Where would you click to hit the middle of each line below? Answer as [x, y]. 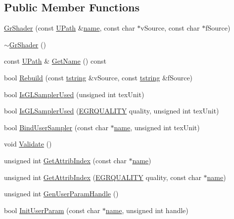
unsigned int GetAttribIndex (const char [65, 160]
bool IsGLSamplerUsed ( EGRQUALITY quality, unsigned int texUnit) [112, 111]
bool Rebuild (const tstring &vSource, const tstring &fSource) [98, 77]
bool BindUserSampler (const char [56, 127]
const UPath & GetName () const [55, 61]
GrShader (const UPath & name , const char [70, 28]
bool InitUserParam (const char [52, 210]
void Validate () [28, 144]
